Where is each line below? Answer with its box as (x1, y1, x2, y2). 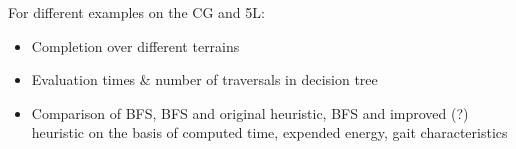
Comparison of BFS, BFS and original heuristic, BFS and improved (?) (31, 102, 469, 123)
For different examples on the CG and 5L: (8, 2, 265, 22)
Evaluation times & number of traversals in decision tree (31, 69, 378, 90)
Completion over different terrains (31, 35, 240, 56)
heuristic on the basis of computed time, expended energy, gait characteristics (31, 122, 508, 143)
